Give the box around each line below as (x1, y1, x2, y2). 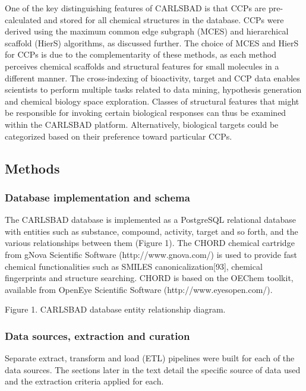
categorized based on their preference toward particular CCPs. (5, 130, 232, 142)
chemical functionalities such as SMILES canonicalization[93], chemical (5, 260, 263, 272)
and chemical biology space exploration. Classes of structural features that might (5, 94, 299, 107)
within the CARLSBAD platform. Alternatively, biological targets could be (5, 118, 279, 130)
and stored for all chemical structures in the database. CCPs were (44, 13, 284, 26)
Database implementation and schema (5, 190, 190, 204)
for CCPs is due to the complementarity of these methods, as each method (5, 48, 277, 61)
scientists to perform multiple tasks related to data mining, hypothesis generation (5, 83, 302, 96)
